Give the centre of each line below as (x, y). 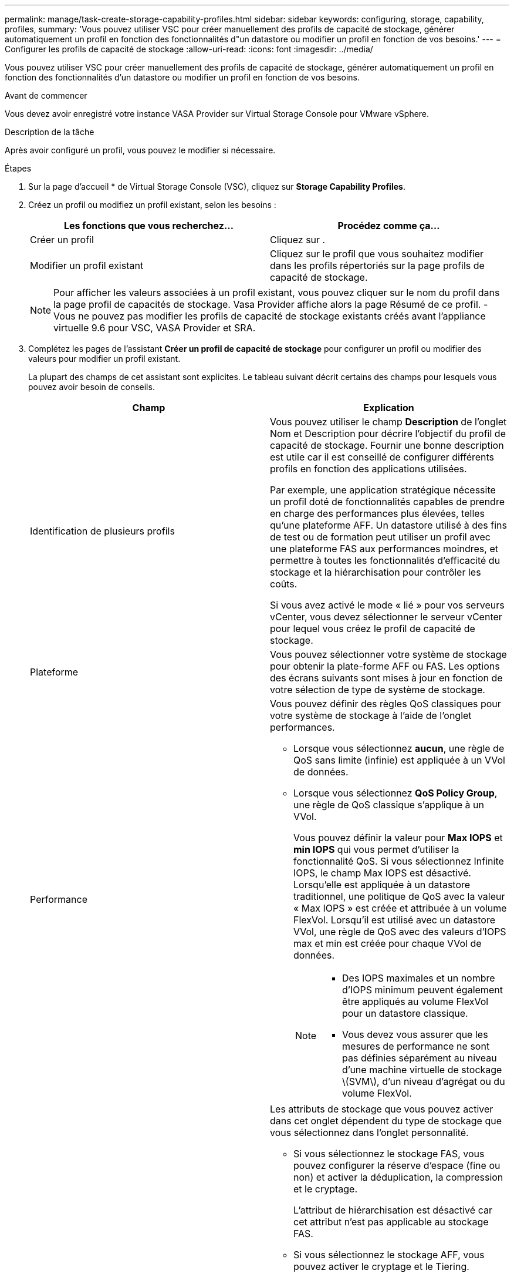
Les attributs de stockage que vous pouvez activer (382, 1109)
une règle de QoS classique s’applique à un (389, 805)
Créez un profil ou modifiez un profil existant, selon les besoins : (152, 205)
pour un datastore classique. (405, 1013)
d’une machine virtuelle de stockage (422, 1070)
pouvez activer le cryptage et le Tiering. (381, 1266)
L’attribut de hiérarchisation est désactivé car (393, 1210)
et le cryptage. (326, 1189)
